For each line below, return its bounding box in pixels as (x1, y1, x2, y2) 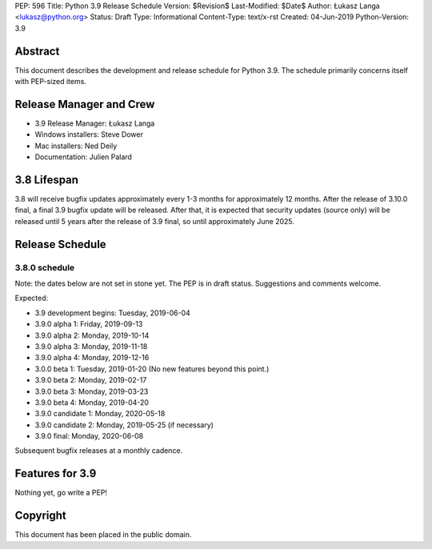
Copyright (14, 509, 67, 523)
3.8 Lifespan (14, 173, 79, 186)
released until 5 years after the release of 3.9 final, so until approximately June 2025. (14, 216, 295, 226)
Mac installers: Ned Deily (34, 141, 118, 150)
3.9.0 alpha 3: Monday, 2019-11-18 (34, 341, 148, 351)
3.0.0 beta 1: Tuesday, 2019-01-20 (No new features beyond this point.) (34, 364, 270, 374)
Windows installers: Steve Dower (34, 130, 143, 139)
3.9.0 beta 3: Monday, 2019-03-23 (34, 387, 149, 396)
